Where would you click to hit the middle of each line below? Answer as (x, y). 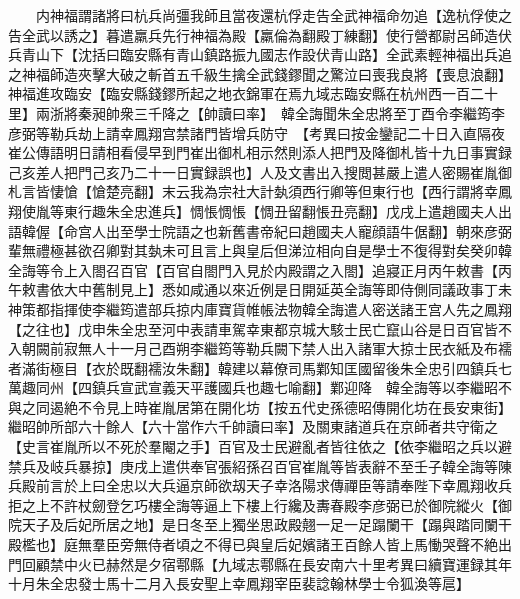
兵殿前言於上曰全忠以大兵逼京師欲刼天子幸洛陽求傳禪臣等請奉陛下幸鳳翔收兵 (260, 485)
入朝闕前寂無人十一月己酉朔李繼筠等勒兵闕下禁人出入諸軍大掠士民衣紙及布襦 (260, 348)
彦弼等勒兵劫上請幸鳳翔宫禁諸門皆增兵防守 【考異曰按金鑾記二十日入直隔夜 (256, 132)
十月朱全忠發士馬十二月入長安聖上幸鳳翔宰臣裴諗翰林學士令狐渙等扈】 (239, 583)
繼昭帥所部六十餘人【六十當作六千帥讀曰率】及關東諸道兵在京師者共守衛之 (253, 426)
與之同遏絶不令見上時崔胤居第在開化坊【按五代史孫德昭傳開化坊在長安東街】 (260, 406)
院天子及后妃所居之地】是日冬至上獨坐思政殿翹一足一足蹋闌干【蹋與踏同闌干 (260, 524)
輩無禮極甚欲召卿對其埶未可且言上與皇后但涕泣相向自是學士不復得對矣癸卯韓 (260, 250)
